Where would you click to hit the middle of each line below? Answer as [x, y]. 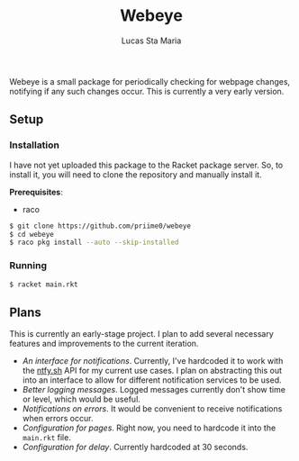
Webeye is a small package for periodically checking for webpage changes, [150, 81]
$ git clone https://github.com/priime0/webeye [100, 226]
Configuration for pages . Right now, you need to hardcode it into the [149, 428]
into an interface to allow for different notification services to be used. [152, 380]
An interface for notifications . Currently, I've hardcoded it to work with [153, 361]
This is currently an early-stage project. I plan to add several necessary [141, 334]
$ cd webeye [32, 234]
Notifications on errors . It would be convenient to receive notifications [152, 409]
